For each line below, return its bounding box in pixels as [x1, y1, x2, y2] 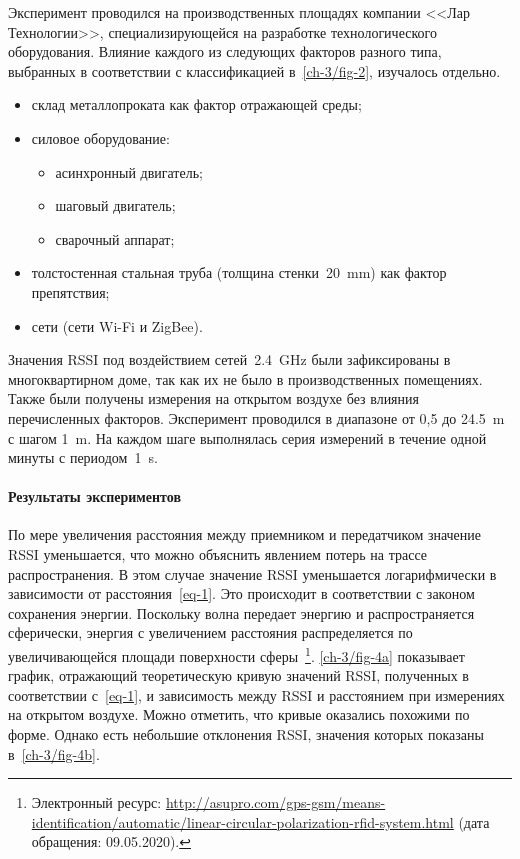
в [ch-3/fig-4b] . [8, 743, 100, 764]
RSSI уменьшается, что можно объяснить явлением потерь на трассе [8, 544, 428, 565]
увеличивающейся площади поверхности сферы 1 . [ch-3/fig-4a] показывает [8, 643, 465, 666]
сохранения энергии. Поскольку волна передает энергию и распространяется [8, 602, 475, 623]
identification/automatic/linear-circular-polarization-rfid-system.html [31, 811, 454, 832]
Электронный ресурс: [31, 792, 162, 813]
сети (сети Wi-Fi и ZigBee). [31, 315, 203, 336]
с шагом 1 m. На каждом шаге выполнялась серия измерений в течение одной [8, 427, 487, 448]
